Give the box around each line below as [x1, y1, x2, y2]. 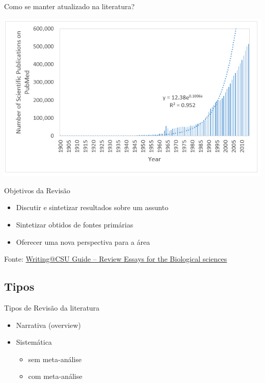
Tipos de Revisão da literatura [4, 302, 100, 313]
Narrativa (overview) [16, 319, 81, 330]
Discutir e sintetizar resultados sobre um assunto [16, 202, 169, 213]
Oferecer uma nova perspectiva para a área [16, 236, 150, 247]
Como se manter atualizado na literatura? [4, 1, 135, 11]
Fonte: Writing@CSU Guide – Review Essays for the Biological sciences [4, 253, 227, 264]
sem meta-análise [28, 353, 82, 364]
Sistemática [16, 337, 52, 347]
